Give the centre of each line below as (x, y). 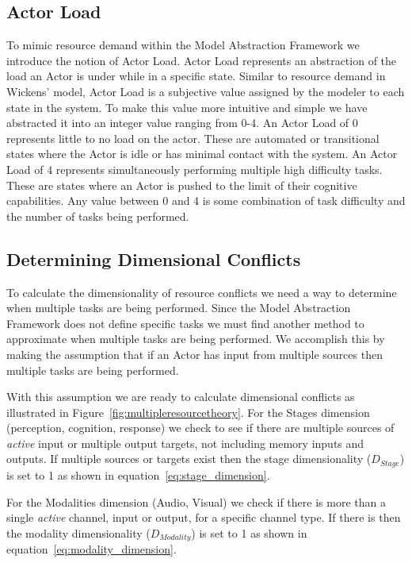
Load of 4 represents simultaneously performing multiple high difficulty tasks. (195, 169)
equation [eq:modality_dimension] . (92, 549)
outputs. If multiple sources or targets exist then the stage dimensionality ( (189, 459)
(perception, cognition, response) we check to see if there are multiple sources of (200, 428)
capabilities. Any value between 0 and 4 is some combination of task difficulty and (206, 201)
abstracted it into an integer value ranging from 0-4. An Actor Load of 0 (182, 123)
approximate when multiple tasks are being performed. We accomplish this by (196, 339)
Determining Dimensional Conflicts (154, 258)
